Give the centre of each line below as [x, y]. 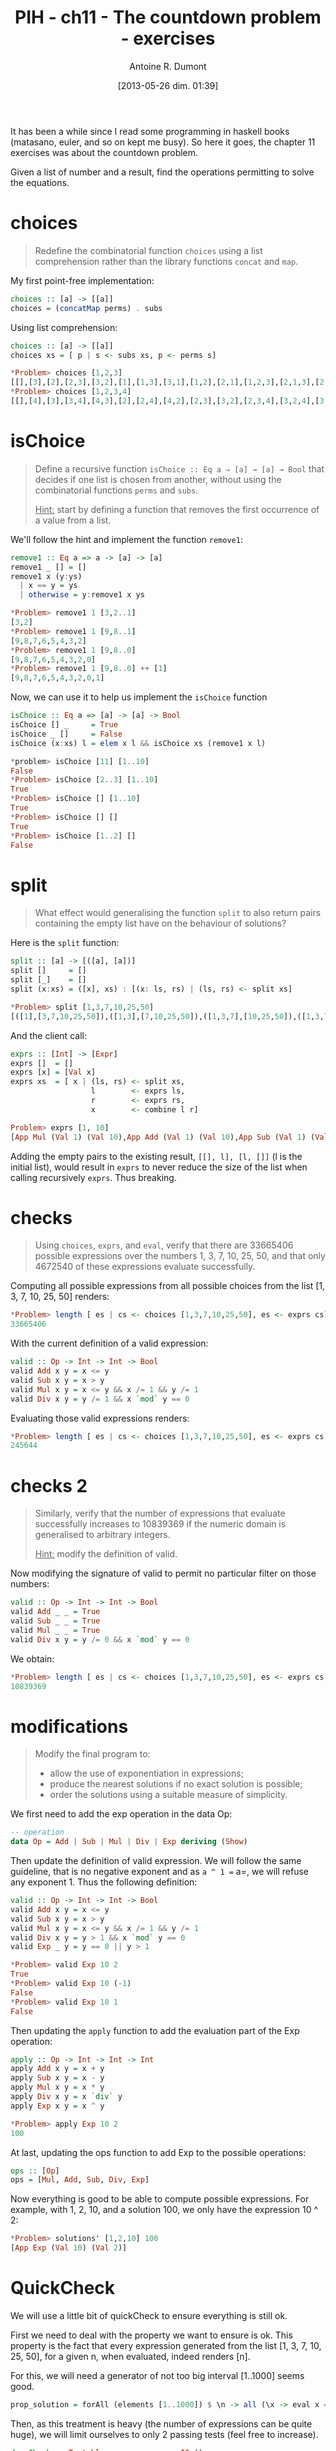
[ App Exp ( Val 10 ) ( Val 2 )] [69, 2248]
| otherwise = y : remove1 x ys [82, 595]
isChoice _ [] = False [66, 734]
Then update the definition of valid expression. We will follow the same [156, 1861]
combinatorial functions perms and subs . [116, 490]
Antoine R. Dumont [168, 66]
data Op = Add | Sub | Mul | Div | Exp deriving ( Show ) [129, 1842]
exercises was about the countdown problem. [104, 152]
